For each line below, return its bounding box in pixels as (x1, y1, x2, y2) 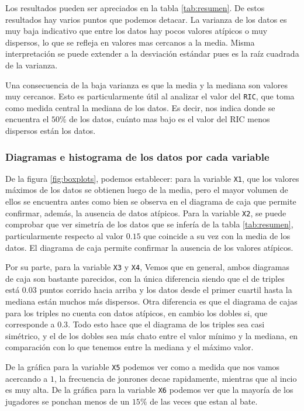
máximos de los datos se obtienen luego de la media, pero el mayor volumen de (5, 184, 288, 196)
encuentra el (5, 113, 49, 125)
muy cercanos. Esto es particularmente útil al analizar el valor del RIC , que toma (5, 90, 295, 102)
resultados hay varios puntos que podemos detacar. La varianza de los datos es (5, 13, 287, 25)
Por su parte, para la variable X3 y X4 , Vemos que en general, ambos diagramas (5, 261, 289, 273)
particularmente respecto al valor (5, 229, 124, 241)
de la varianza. (5, 58, 58, 71)
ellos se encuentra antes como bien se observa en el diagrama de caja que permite (5, 195, 296, 208)
